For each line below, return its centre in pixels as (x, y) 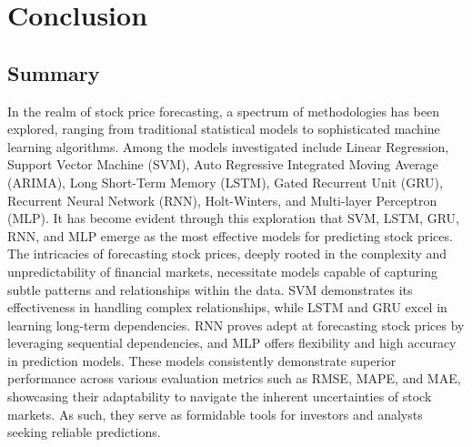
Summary (54, 72)
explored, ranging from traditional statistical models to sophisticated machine (224, 129)
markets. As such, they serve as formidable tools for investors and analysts (215, 414)
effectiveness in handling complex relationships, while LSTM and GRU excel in (227, 307)
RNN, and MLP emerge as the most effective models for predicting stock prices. (230, 235)
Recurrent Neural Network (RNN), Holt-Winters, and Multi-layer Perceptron (222, 200)
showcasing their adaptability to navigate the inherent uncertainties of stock (220, 396)
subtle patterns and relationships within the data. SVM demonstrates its (210, 289)
